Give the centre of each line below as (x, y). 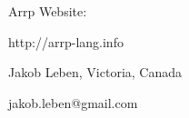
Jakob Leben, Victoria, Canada (95, 72)
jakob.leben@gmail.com (73, 102)
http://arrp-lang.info (66, 41)
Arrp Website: (48, 11)
